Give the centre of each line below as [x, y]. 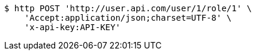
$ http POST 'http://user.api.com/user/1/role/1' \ [128, 8]
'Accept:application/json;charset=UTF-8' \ [128, 18]
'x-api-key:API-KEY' [72, 27]
